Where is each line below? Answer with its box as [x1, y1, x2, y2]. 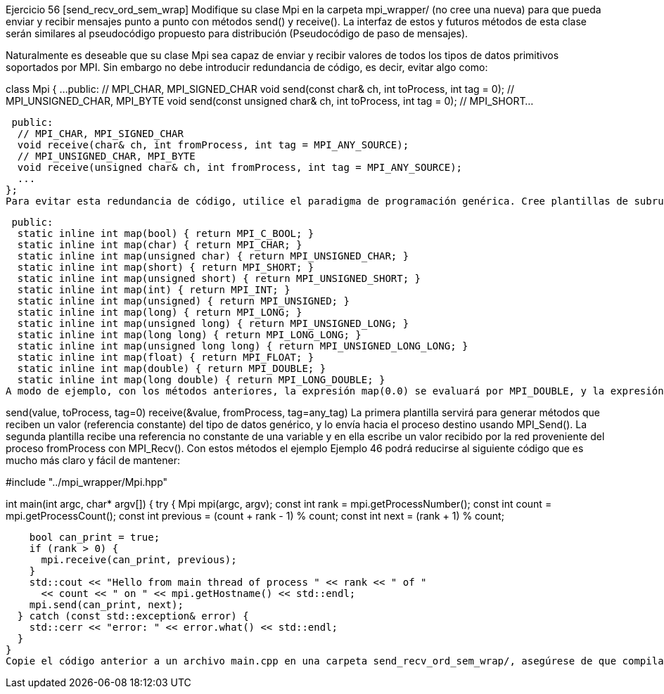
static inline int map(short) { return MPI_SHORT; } [17, 262, 314, 273]
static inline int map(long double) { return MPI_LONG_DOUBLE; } [17, 374, 385, 385]
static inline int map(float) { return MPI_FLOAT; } [17, 352, 314, 363]
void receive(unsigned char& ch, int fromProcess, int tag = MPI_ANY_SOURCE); [17, 162, 463, 173]
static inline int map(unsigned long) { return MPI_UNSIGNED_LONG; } [17, 318, 409, 329]
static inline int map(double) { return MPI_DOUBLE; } [17, 363, 326, 374]
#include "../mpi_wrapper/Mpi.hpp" [6, 476, 168, 488]
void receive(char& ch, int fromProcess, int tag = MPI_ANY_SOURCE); [17, 139, 409, 150]
